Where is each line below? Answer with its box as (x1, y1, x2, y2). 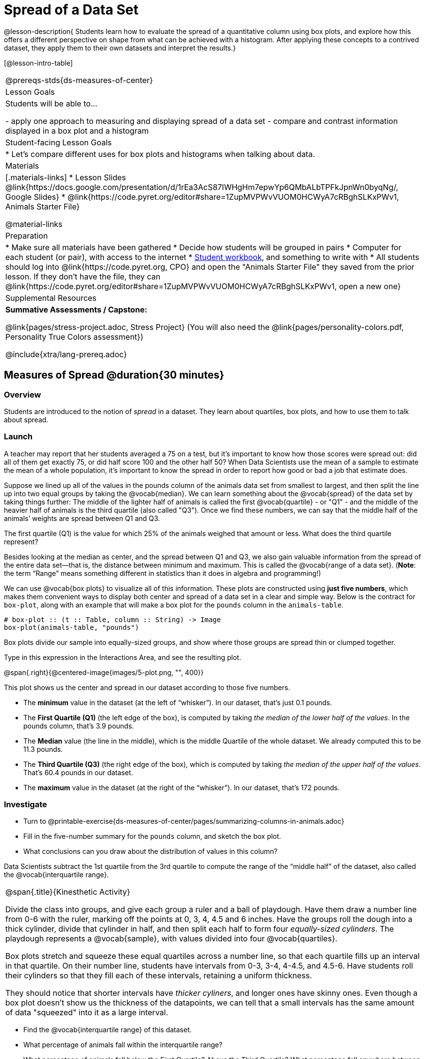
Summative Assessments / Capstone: (5, 304, 147, 314)
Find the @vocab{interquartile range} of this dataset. (23, 1025, 192, 1034)
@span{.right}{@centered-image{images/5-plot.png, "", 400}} (4, 668, 204, 677)
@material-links (5, 219, 63, 229)
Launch (4, 432, 33, 442)
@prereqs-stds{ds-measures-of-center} (5, 75, 153, 85)
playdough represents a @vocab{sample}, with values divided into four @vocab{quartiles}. (5, 934, 338, 944)
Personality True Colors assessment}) (5, 331, 143, 342)
